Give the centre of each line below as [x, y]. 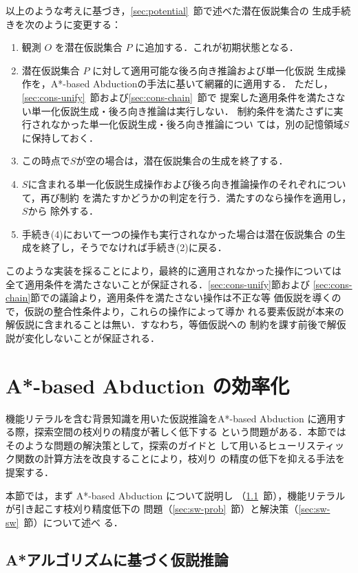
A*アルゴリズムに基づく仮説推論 [117, 559]
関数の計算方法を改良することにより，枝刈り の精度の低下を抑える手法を [180, 458]
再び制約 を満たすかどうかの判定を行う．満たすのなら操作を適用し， [196, 197]
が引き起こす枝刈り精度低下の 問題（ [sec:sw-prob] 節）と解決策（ [152, 509]
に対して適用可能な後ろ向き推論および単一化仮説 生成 [214, 70]
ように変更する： [82, 24]
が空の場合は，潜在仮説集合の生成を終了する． [182, 161]
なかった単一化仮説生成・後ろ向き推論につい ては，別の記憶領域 [197, 124]
